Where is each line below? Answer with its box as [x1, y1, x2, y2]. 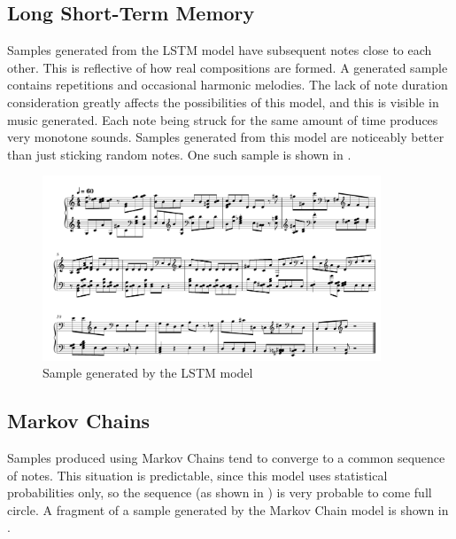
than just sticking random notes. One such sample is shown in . [7, 145, 352, 163]
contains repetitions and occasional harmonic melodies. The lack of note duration [7, 75, 448, 94]
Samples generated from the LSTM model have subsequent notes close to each [7, 41, 432, 59]
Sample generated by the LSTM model [43, 363, 253, 382]
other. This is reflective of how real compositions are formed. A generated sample [7, 58, 448, 76]
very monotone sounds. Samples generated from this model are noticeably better [7, 128, 444, 146]
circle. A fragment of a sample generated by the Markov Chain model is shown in [7, 500, 449, 519]
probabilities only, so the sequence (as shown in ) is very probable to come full [7, 483, 432, 502]
